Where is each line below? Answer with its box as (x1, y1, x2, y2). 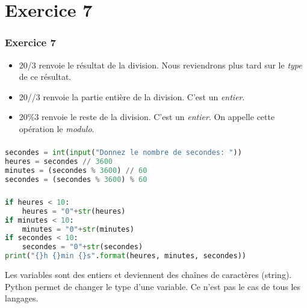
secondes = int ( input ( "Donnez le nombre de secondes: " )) (5, 148, 242, 157)
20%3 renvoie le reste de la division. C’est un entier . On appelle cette (19, 110, 275, 123)
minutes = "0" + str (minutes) (22, 225, 134, 234)
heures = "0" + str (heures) (22, 207, 126, 216)
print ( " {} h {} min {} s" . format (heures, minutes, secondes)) (5, 252, 246, 261)
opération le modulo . (19, 122, 95, 134)
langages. (5, 292, 39, 304)
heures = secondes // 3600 (5, 157, 113, 166)
